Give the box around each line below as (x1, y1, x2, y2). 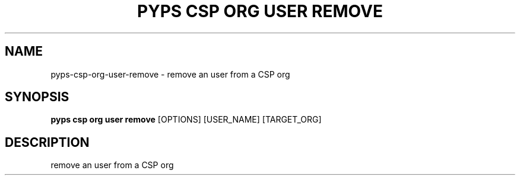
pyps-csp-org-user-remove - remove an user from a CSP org (50, 69, 290, 79)
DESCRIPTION (5, 134, 90, 150)
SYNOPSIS (5, 89, 69, 105)
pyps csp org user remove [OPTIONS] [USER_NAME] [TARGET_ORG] (50, 114, 322, 125)
